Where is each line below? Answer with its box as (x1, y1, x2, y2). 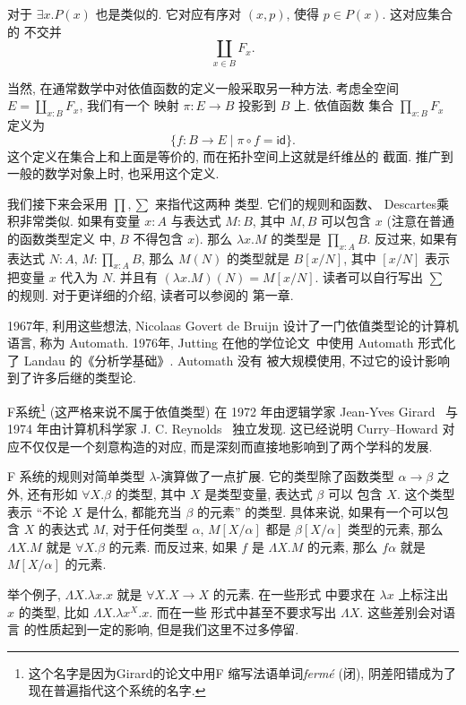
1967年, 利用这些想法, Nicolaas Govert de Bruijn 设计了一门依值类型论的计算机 (7, 315, 459, 334)
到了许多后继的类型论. (7, 368, 136, 387)
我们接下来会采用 (7, 193, 108, 212)
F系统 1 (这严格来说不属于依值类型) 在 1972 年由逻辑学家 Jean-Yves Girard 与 (7, 400, 459, 420)
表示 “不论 (7, 502, 68, 520)
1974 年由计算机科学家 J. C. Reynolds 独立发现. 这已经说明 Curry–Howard (7, 419, 438, 438)
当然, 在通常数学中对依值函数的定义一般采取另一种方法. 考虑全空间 (7, 78, 400, 97)
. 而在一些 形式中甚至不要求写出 (149, 602, 337, 621)
